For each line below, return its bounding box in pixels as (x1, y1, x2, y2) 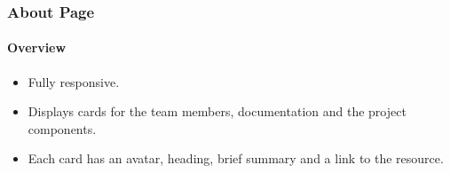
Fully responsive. (28, 72, 120, 90)
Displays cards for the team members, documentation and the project (28, 102, 407, 121)
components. (28, 119, 97, 138)
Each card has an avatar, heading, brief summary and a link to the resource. (28, 149, 444, 168)
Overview (7, 38, 67, 57)
